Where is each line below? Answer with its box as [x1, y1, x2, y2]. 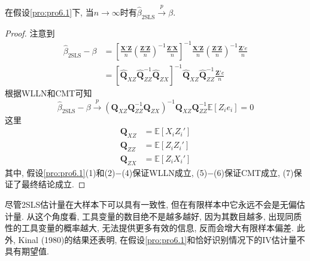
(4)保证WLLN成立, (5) [121, 166, 208, 178]
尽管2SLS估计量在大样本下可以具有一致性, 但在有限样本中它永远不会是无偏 [5, 198, 297, 210]
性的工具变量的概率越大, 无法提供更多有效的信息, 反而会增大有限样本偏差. [5, 221, 294, 234]
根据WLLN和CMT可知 [5, 87, 92, 99]
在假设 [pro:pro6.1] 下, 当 [5, 5, 94, 18]
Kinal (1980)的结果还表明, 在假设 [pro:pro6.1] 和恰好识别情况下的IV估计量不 [18, 233, 305, 245]
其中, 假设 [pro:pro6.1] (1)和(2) [5, 166, 116, 178]
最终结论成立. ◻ [21, 178, 86, 190]
